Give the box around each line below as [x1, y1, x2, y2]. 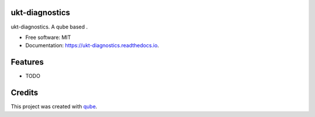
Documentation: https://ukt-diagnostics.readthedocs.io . [25, 42, 159, 49]
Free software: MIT [25, 34, 71, 41]
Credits [10, 88, 38, 98]
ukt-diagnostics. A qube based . [10, 23, 88, 30]
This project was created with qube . [10, 103, 97, 110]
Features [10, 57, 44, 67]
